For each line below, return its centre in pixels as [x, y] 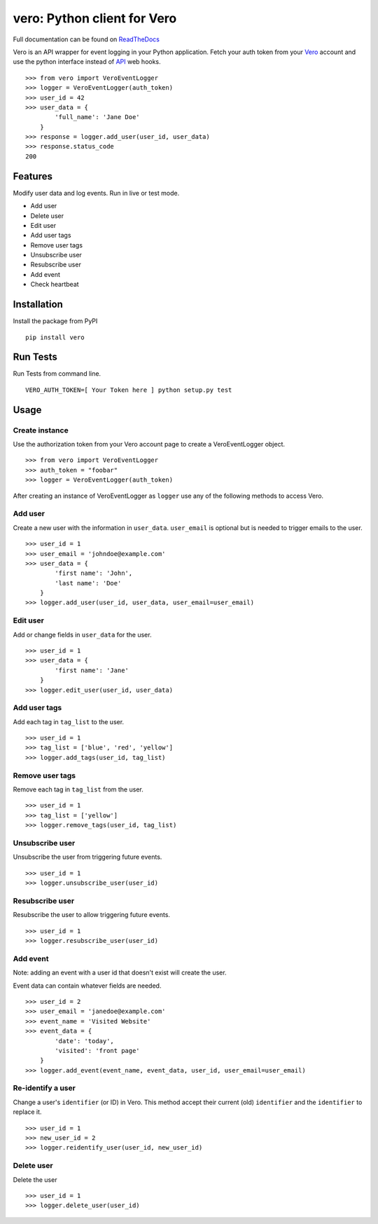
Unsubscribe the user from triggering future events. [87, 857]
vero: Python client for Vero [95, 18]
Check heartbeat [55, 285]
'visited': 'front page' [97, 1050]
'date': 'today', [85, 1041]
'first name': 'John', [94, 573]
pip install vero [55, 337]
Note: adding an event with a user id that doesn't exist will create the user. [120, 973]
